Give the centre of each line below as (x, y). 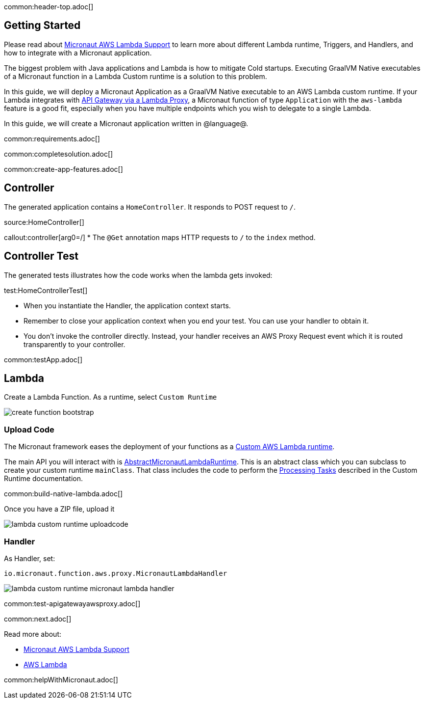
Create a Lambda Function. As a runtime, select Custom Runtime (111, 397)
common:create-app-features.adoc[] (63, 169)
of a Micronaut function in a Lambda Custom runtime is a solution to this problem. (136, 76)
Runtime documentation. (44, 479)
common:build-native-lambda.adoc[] (63, 494)
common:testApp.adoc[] (43, 359)
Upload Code (29, 429)
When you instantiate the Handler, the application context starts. (127, 305)
